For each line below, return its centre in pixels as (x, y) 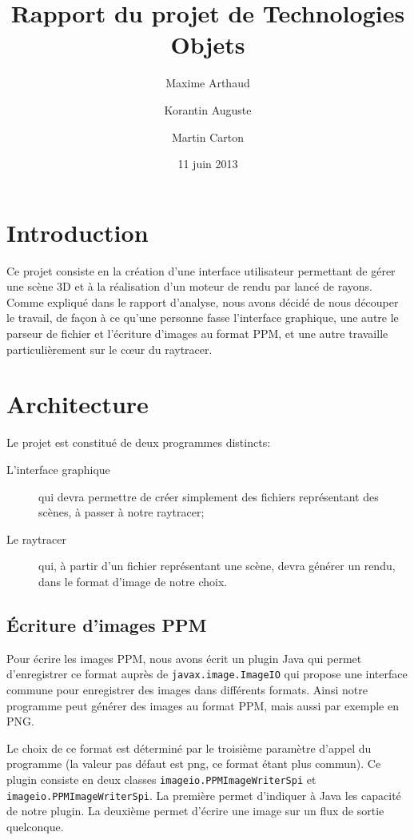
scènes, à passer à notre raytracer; (121, 512)
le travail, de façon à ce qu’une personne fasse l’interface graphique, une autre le (203, 318)
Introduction (78, 232)
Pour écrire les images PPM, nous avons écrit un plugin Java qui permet (184, 658)
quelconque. (35, 826)
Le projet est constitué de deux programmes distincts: (139, 442)
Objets (208, 44)
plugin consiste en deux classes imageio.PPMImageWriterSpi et (161, 779)
